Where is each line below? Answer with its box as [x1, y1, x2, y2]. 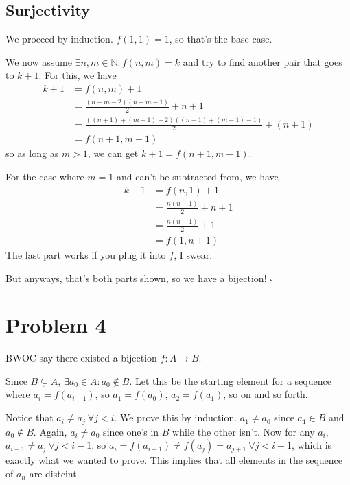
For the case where [5, 169, 84, 183]
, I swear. [174, 247, 213, 261]
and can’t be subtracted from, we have [116, 169, 279, 183]
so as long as [5, 146, 59, 161]
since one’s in [103, 424, 159, 438]
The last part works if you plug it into [5, 247, 166, 261]
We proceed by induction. [5, 32, 113, 46]
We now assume [5, 54, 72, 69]
